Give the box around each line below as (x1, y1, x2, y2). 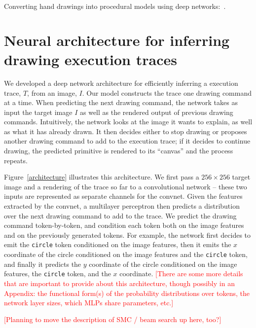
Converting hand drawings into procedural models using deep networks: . (4, 1, 226, 11)
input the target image (4, 107, 73, 117)
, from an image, (27, 87, 77, 98)
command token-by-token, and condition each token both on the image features (4, 220, 244, 230)
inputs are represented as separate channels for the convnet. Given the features (4, 191, 243, 201)
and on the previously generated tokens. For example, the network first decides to (4, 229, 251, 240)
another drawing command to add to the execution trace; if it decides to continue (4, 136, 251, 146)
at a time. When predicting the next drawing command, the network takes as (4, 97, 238, 108)
